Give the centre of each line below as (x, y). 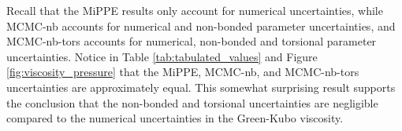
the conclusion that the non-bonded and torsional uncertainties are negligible (192, 102)
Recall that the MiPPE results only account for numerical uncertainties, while (195, 10)
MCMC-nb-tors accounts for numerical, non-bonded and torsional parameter (192, 41)
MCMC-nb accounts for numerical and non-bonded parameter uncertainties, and (201, 25)
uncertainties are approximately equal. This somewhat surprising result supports (201, 87)
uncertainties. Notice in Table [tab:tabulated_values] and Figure (162, 56)
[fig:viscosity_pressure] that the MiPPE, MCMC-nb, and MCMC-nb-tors (183, 72)
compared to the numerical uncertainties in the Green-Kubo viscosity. (175, 118)
